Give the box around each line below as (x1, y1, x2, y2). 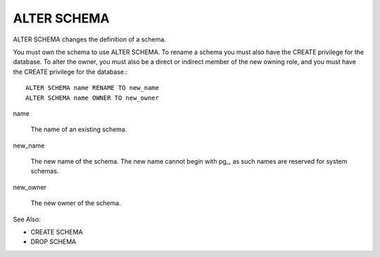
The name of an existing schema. (30, 125, 127, 133)
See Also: (13, 215, 42, 223)
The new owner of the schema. (30, 199, 121, 207)
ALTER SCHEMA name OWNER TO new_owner (25, 93, 160, 102)
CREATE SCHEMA (30, 228, 83, 237)
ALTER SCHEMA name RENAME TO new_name (25, 84, 160, 92)
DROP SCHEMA (30, 237, 77, 246)
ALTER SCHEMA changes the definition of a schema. (13, 35, 167, 44)
